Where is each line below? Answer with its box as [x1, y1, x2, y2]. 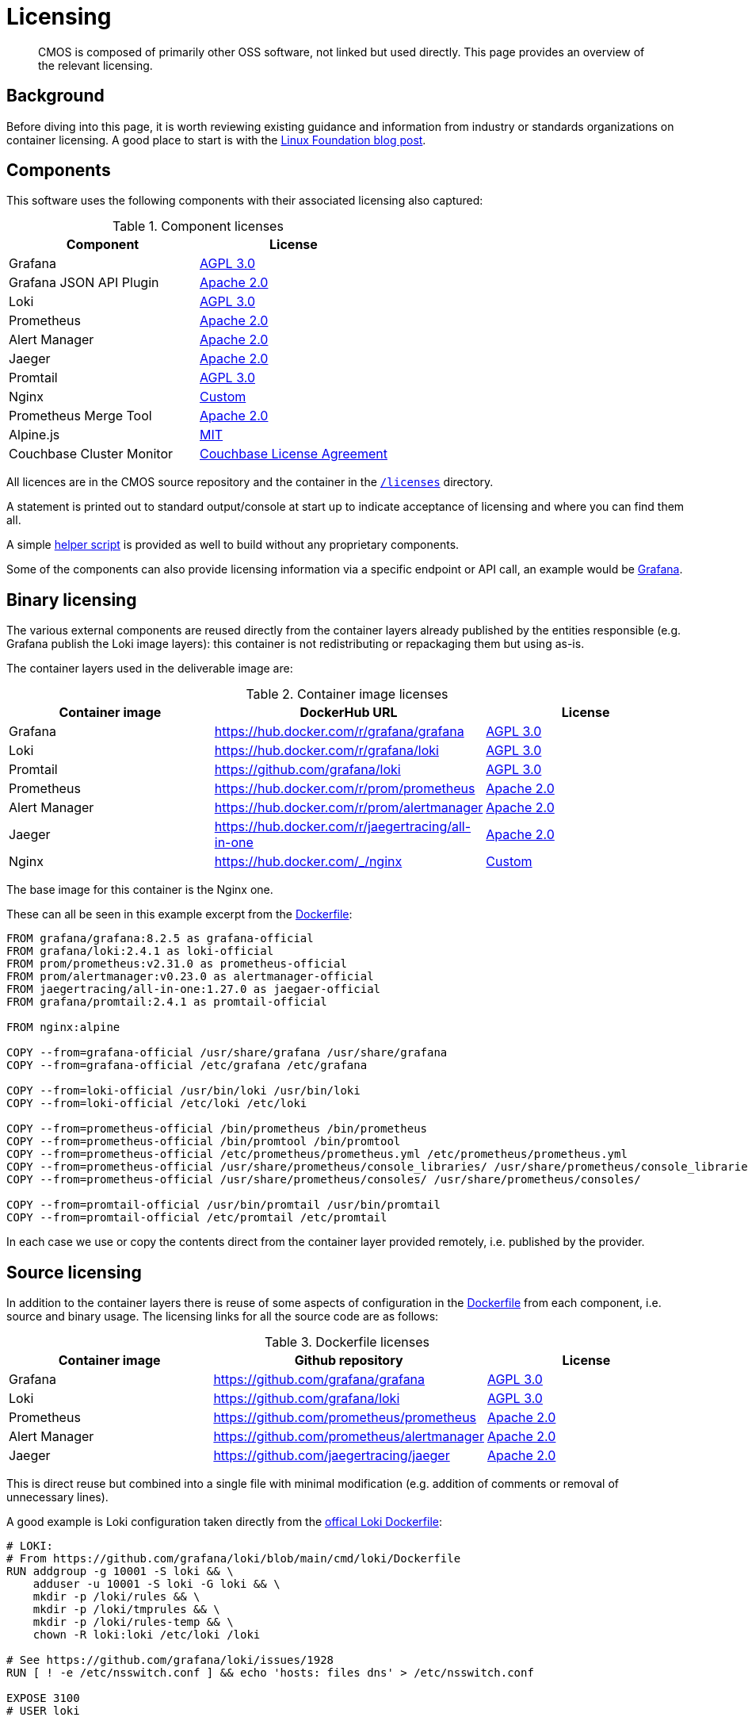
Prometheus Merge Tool [9, 408, 152, 424]
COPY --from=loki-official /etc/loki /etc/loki [6, 1097, 307, 1110]
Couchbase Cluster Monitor [9, 446, 174, 462]
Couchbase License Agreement [199, 446, 387, 462]
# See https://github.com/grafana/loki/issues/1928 [6, 1654, 334, 1667]
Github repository [294, 1352, 403, 1369]
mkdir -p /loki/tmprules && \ [32, 1603, 220, 1616]
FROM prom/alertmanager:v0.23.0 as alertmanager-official [6, 970, 374, 983]
